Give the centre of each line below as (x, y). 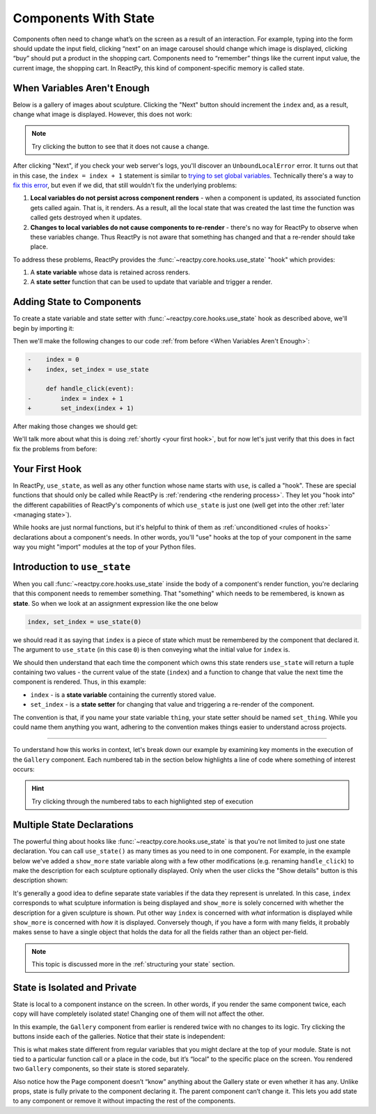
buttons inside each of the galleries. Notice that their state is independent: (119, 1037)
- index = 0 (53, 360)
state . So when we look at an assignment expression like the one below (116, 603)
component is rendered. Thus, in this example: (79, 682)
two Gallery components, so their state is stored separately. (101, 1069)
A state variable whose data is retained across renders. (110, 272)
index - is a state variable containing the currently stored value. (123, 695)
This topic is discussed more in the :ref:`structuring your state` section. (133, 964)
